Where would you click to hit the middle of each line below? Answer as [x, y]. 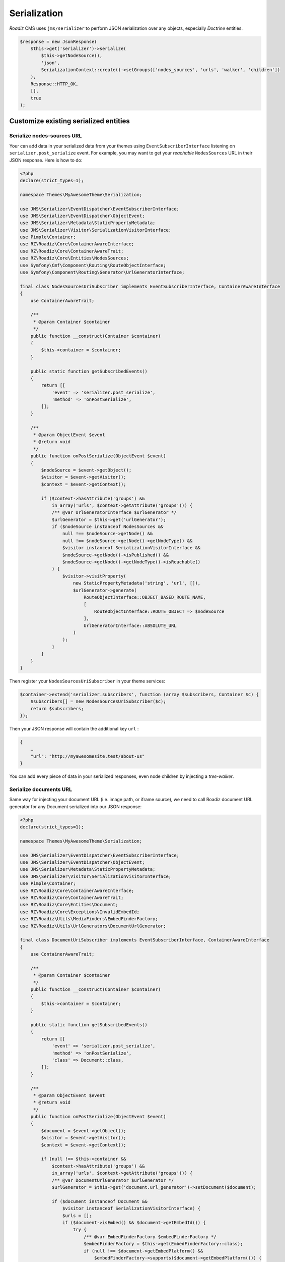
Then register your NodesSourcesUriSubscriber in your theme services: [87, 681]
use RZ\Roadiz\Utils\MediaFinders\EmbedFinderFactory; [89, 919]
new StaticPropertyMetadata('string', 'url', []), [137, 583]
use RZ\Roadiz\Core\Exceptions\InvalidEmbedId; [80, 912]
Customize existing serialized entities [70, 121]
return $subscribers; [57, 708]
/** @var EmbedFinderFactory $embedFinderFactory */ [150, 1237]
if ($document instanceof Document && [100, 1201]
